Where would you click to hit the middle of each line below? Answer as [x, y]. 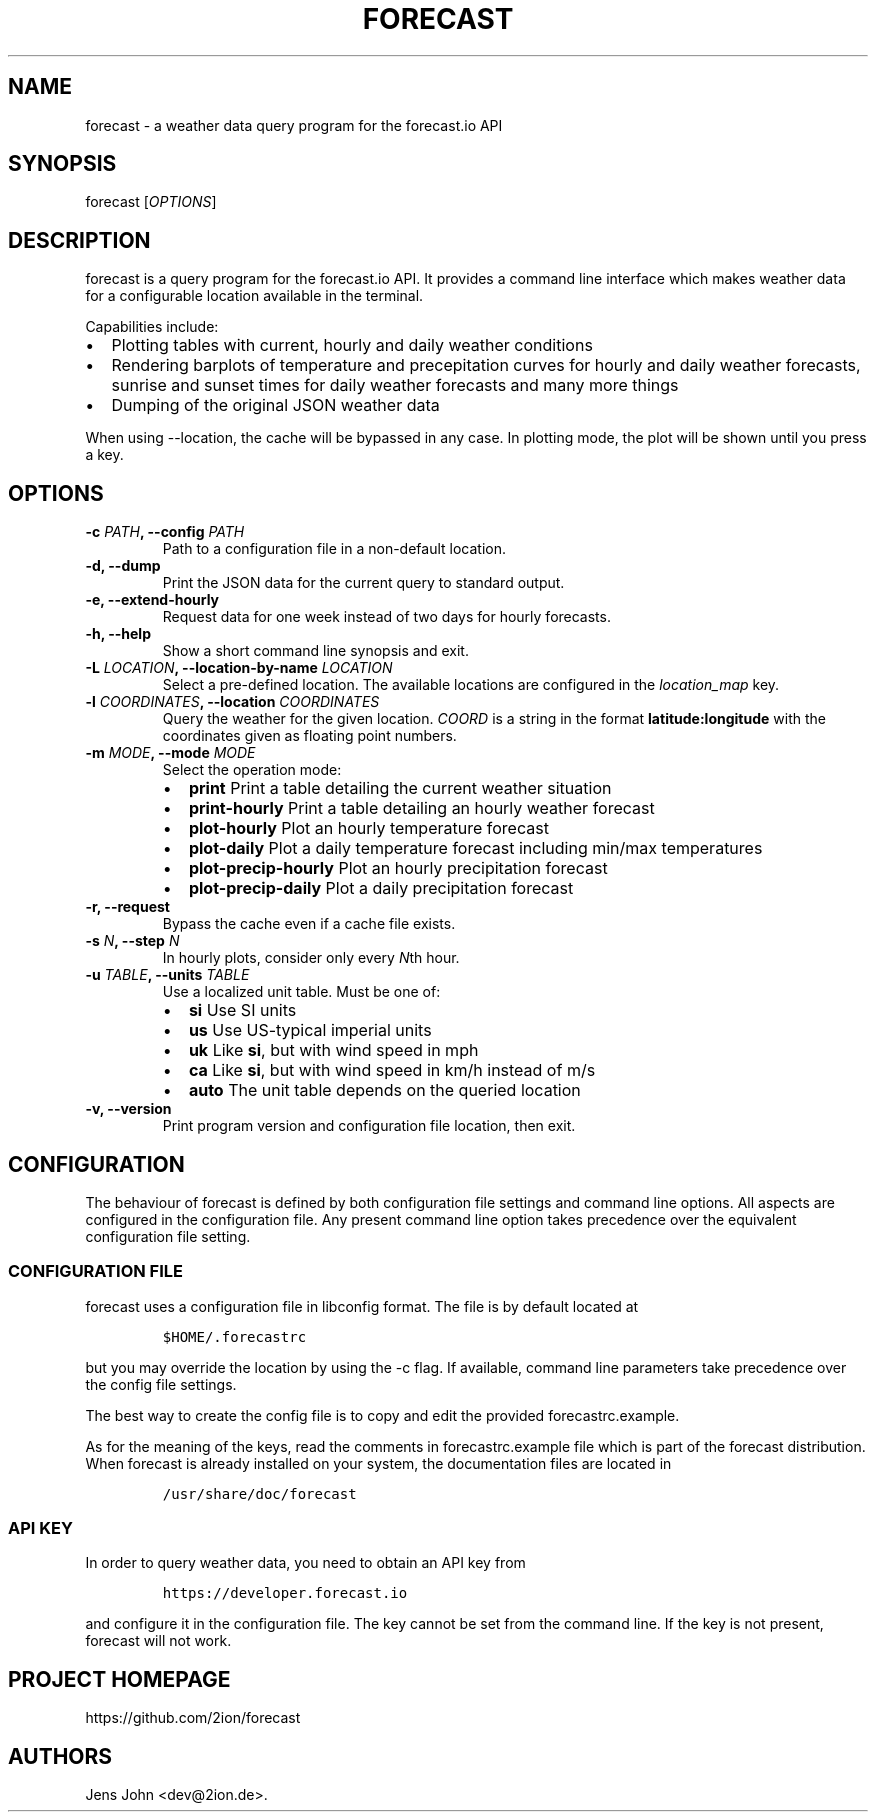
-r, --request [127, 907]
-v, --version [128, 1109]
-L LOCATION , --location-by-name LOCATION [239, 668]
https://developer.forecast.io [285, 1593]
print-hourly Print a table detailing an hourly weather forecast [421, 808]
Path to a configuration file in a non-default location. [334, 549]
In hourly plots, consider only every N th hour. [311, 958]
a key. [104, 455]
